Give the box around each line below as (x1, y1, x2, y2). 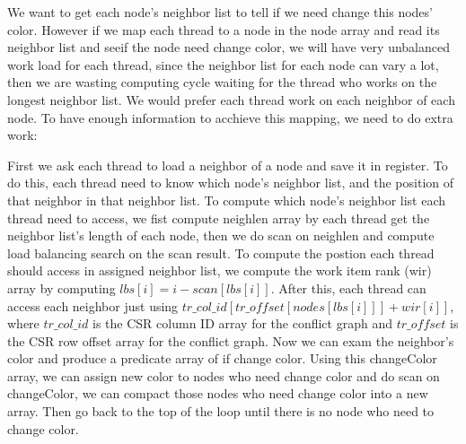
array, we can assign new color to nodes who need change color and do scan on (7, 366, 440, 385)
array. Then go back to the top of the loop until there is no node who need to (7, 402, 435, 421)
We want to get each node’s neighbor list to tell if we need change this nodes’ (7, 3, 433, 21)
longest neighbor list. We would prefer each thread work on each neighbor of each (7, 90, 455, 109)
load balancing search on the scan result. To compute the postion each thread (7, 243, 435, 262)
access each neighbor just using (7, 296, 179, 315)
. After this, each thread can (270, 278, 426, 297)
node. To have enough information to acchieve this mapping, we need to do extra (7, 108, 453, 126)
